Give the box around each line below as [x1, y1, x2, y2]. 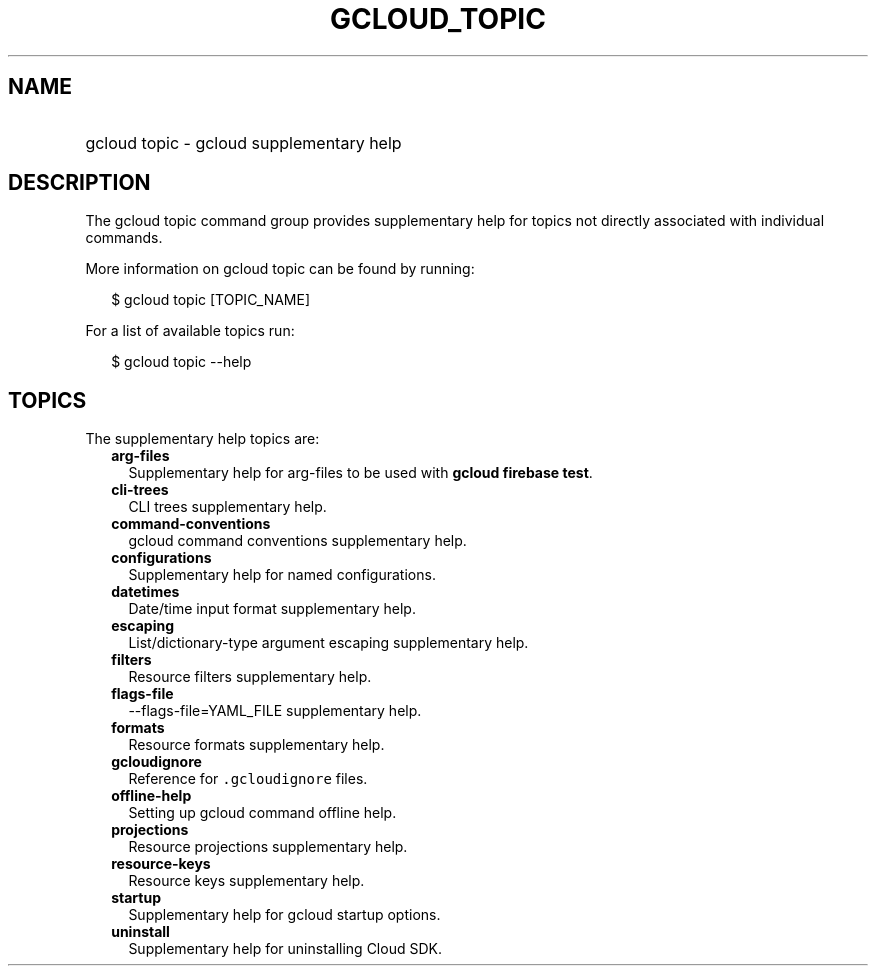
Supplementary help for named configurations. [128, 566, 436, 584]
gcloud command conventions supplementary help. [128, 532, 467, 550]
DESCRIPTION [8, 170, 151, 196]
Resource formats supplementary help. [128, 736, 385, 754]
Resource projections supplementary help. [128, 838, 408, 856]
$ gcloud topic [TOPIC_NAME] [111, 291, 311, 309]
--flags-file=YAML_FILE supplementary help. [128, 702, 422, 720]
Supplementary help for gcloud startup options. [128, 906, 441, 924]
